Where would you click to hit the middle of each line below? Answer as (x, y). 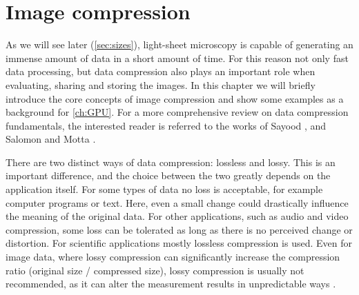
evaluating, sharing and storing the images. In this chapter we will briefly (161, 84)
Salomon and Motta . (51, 139)
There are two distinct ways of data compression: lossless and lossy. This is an (171, 162)
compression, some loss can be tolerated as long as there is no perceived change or (179, 229)
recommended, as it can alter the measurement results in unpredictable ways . (171, 284)
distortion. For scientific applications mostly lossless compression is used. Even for (179, 243)
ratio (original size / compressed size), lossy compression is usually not (155, 270)
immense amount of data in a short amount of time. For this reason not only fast (177, 58)
